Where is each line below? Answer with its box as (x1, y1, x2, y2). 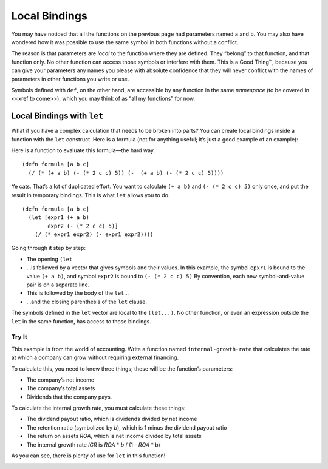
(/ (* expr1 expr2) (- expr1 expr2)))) (34, 231, 154, 238)
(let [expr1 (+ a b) (28, 214, 90, 221)
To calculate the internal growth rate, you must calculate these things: (11, 404, 186, 412)
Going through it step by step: (11, 245, 86, 252)
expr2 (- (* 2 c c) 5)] (47, 222, 118, 229)
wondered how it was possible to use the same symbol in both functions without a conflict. (11, 38, 239, 46)
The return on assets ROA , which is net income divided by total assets (26, 433, 202, 440)
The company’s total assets (26, 385, 95, 392)
